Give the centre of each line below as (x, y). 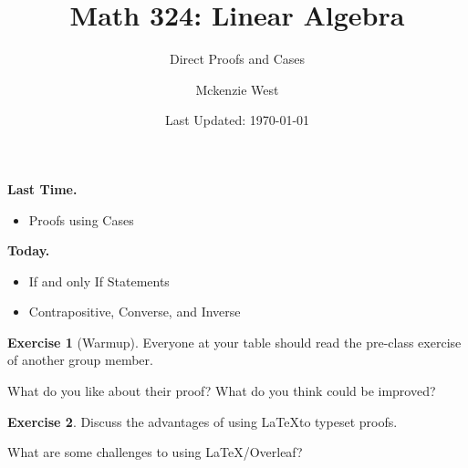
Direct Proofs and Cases (237, 59)
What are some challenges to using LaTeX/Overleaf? (155, 452)
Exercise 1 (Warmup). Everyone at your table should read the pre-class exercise (234, 342)
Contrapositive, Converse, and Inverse (135, 312)
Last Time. (42, 188)
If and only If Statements (99, 281)
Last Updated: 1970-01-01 (237, 120)
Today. (29, 250)
